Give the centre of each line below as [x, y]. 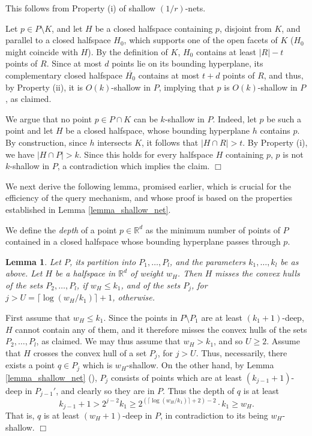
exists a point [30, 365]
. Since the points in [140, 317]
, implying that [186, 87]
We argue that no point [49, 118]
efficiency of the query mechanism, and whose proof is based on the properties [149, 198]
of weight [147, 273]
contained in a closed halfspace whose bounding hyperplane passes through [143, 241]
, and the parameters [208, 261]
